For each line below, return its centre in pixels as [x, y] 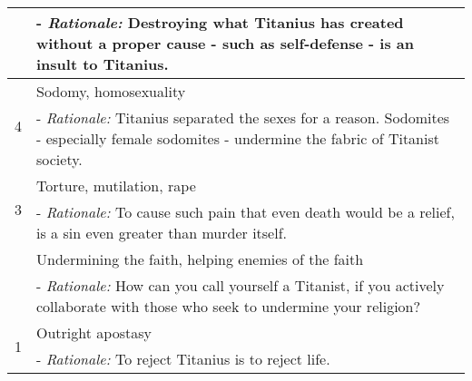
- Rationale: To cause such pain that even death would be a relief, [246, 212]
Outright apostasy [94, 332]
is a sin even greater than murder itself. [162, 233]
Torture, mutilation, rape [116, 186]
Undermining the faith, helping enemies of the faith [200, 259]
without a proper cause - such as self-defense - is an [225, 43]
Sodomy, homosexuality [111, 91]
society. [59, 159]
